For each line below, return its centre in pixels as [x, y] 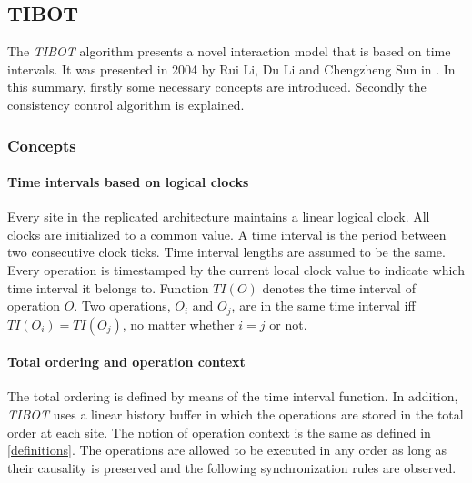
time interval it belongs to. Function [108, 287]
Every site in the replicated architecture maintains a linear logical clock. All [219, 217]
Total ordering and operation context [126, 362]
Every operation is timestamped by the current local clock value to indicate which [236, 270]
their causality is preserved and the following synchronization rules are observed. [232, 467]
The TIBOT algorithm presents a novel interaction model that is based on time [229, 51]
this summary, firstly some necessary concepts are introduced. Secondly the [217, 87]
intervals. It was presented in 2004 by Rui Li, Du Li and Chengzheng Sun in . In [231, 69]
